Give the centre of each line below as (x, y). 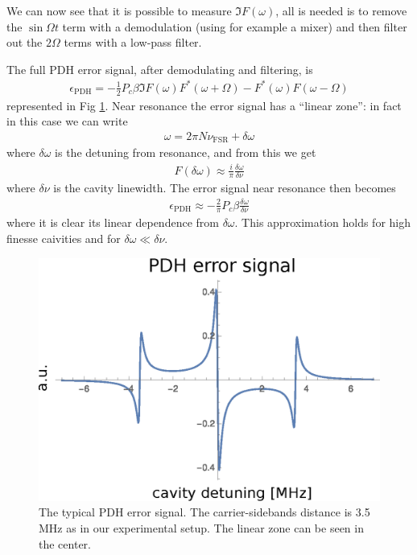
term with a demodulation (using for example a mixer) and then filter (235, 26)
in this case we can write (67, 121)
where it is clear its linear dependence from (113, 222)
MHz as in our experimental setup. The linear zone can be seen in (201, 527)
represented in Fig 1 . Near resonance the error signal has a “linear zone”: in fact (204, 105)
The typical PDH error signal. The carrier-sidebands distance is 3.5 (204, 512)
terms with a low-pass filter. (133, 42)
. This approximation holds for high (323, 222)
